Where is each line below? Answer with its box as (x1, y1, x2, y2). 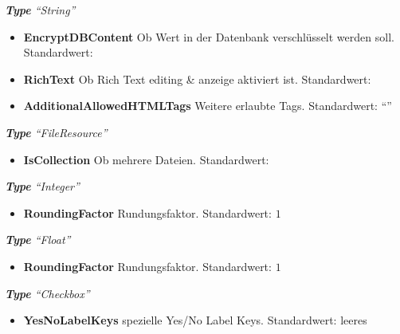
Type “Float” (5, 231, 71, 248)
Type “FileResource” (5, 124, 108, 140)
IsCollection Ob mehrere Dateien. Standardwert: (23, 151, 269, 167)
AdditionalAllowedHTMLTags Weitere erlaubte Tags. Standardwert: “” (23, 97, 392, 114)
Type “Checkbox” (5, 285, 90, 301)
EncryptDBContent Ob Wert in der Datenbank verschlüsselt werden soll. (23, 28, 394, 45)
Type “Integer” (5, 178, 80, 195)
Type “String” (5, 2, 76, 18)
